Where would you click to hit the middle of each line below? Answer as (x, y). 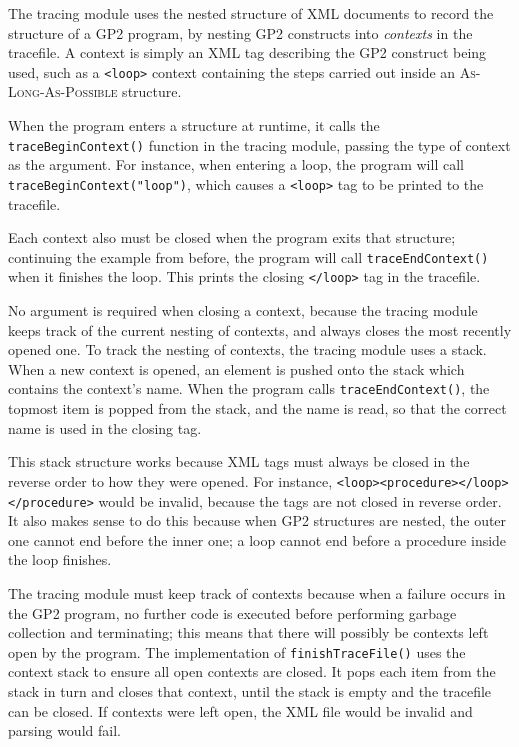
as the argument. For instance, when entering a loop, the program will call (236, 164)
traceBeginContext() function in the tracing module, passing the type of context (259, 144)
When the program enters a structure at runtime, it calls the (194, 125)
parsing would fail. (64, 730)
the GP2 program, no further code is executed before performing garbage (232, 612)
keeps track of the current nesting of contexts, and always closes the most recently (260, 329)
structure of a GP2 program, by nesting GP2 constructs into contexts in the (240, 32)
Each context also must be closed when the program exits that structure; (232, 237)
